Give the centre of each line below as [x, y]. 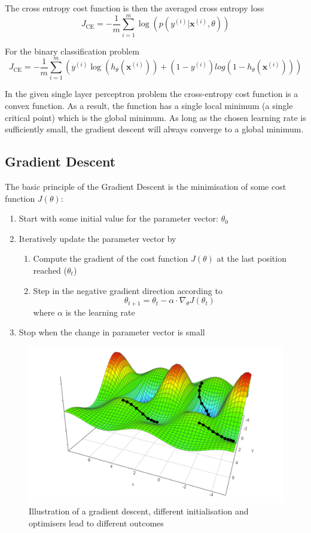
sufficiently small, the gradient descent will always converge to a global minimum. [154, 129]
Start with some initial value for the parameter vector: [118, 218]
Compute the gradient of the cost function [111, 258]
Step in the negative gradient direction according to [128, 290]
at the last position [251, 258]
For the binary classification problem [72, 51]
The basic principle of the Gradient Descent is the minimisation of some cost [146, 187]
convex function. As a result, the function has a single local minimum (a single [149, 106]
